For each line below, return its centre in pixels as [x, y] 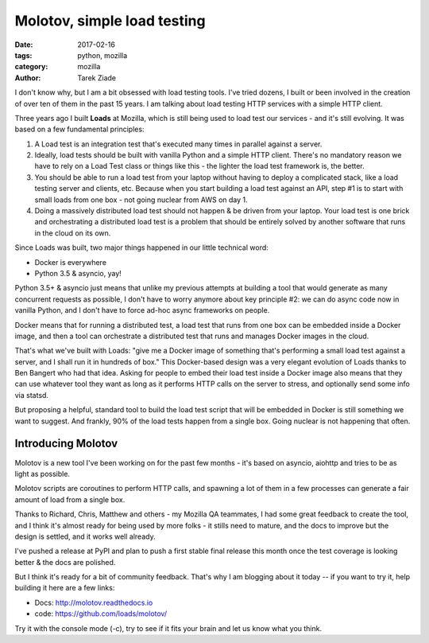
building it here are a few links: [65, 588]
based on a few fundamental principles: [79, 129]
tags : [23, 55]
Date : [24, 45]
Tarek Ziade [97, 78]
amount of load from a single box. [70, 499]
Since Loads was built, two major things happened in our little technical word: [142, 247]
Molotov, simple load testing [110, 21]
